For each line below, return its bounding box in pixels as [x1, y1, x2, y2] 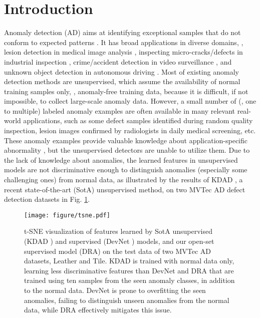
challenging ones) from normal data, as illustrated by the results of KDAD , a [4, 174, 243, 185]
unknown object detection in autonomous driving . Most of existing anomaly [4, 66, 239, 77]
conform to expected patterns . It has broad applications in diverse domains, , [4, 37, 243, 47]
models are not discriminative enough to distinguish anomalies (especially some [4, 164, 247, 175]
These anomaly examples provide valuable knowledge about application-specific [4, 135, 247, 145]
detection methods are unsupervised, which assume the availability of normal [4, 76, 240, 87]
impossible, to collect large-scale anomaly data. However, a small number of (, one [4, 96, 256, 106]
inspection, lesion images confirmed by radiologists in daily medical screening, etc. [4, 125, 256, 136]
